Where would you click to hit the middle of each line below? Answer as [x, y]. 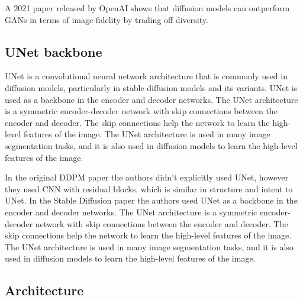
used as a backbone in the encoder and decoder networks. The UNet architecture [151, 99]
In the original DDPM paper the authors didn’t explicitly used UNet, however [146, 177]
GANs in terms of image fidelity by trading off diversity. [107, 19]
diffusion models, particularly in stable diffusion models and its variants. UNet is [151, 87]
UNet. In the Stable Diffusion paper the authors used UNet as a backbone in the [151, 200]
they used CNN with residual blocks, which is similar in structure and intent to [149, 188]
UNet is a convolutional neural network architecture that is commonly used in [146, 76]
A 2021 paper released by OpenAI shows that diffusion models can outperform [147, 8]
